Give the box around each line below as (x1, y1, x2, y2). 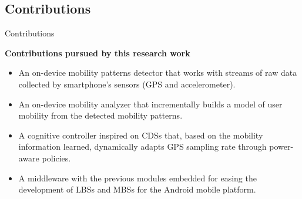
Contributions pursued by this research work (5, 46, 190, 59)
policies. (42, 151, 71, 164)
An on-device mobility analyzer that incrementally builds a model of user (18, 97, 283, 110)
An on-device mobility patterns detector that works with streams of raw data (18, 66, 297, 79)
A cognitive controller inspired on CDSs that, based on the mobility (18, 129, 263, 141)
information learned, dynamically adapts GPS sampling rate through (18, 140, 267, 153)
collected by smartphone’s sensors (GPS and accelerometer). (18, 77, 236, 90)
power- (269, 140, 294, 153)
